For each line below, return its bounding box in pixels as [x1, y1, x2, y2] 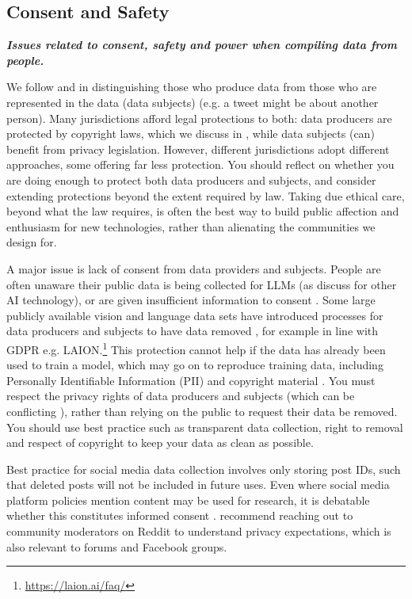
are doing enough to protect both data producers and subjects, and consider [6, 171, 376, 188]
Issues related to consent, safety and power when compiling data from [6, 36, 398, 53]
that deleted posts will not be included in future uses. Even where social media [6, 476, 390, 493]
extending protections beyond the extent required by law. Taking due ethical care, [6, 187, 405, 204]
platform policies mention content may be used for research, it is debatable [6, 491, 370, 508]
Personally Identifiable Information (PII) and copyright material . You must [6, 372, 376, 388]
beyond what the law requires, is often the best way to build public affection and [6, 203, 399, 219]
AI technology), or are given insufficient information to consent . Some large [6, 292, 376, 308]
